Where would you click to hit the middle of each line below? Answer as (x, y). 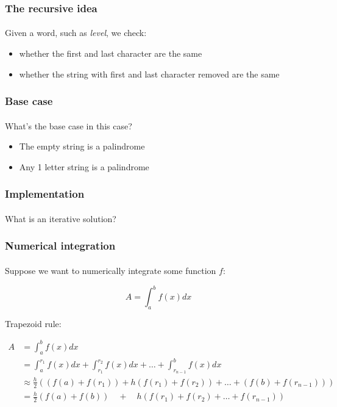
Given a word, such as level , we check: (76, 33)
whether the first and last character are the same (111, 53)
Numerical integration (60, 246)
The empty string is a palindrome (82, 146)
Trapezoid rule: (33, 323)
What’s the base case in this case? (69, 125)
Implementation (45, 194)
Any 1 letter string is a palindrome (84, 166)
